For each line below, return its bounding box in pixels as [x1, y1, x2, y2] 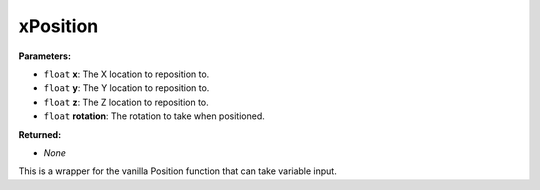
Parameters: [18, 50, 72, 62]
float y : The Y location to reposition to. [43, 82, 210, 94]
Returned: [18, 128, 62, 140]
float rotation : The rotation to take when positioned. [43, 110, 265, 122]
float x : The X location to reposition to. [43, 68, 210, 80]
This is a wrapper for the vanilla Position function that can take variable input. [18, 165, 337, 177]
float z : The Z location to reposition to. [43, 96, 209, 108]
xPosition [18, 15, 99, 37]
